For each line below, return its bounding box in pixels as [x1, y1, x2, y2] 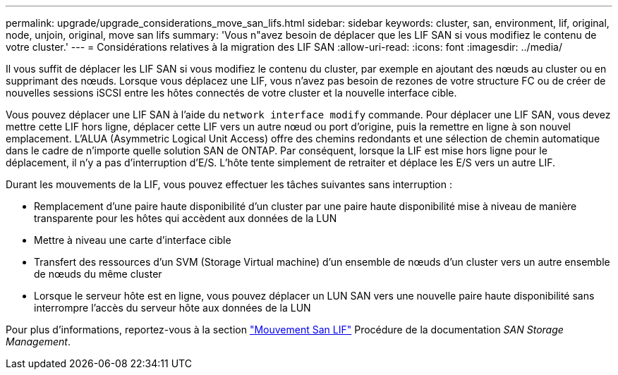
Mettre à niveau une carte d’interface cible [34, 234, 231, 246]
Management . [6, 336, 71, 348]
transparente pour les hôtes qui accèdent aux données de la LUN [34, 212, 337, 224]
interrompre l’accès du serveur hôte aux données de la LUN [34, 302, 311, 314]
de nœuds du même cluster [34, 268, 162, 280]
